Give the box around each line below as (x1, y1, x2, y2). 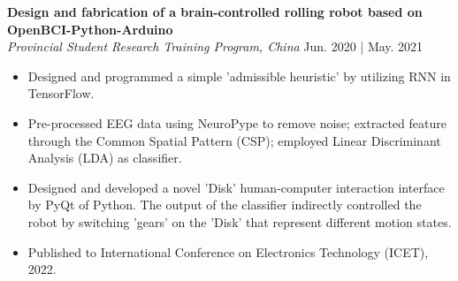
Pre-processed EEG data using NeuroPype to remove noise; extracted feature (27, 113, 447, 132)
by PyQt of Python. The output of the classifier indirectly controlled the (27, 195, 422, 214)
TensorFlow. (27, 84, 95, 103)
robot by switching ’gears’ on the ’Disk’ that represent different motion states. (27, 212, 452, 231)
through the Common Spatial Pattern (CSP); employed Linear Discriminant (27, 131, 441, 149)
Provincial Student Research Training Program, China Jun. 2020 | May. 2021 (7, 37, 424, 56)
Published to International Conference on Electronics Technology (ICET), (27, 242, 429, 261)
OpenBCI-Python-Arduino (7, 19, 173, 38)
